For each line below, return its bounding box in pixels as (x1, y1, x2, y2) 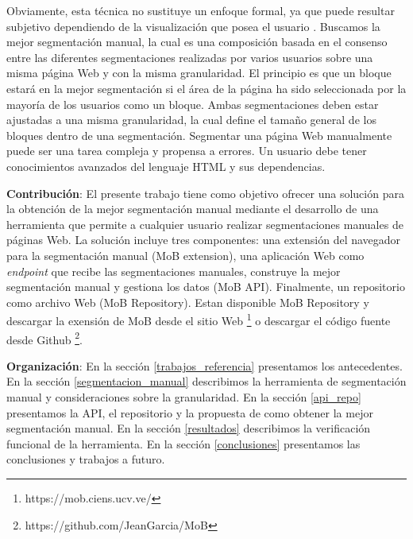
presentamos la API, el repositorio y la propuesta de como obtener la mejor (6, 404, 373, 421)
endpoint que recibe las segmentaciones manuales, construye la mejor (6, 262, 341, 279)
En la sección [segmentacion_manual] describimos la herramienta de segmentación (6, 373, 407, 390)
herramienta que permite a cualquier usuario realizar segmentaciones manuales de (6, 215, 403, 232)
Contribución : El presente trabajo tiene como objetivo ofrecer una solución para (6, 184, 404, 201)
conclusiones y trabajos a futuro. (6, 451, 165, 467)
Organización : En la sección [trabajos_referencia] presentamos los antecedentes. (6, 357, 403, 374)
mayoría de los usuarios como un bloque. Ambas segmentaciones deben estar (6, 95, 379, 112)
